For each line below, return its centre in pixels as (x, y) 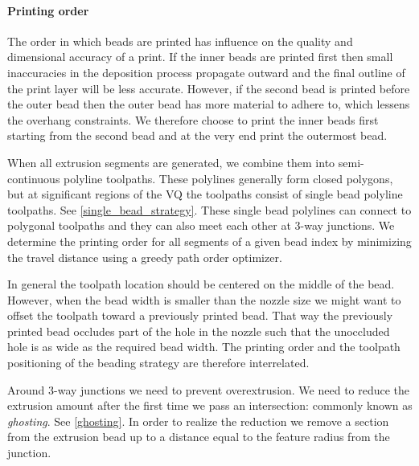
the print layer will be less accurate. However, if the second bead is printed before (209, 88)
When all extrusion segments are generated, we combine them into (171, 162)
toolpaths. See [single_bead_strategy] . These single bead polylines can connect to (209, 209)
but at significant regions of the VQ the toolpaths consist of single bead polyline (205, 194)
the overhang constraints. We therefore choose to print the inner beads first (193, 119)
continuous (34, 178)
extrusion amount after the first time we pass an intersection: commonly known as (210, 405)
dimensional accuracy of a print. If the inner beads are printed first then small (200, 57)
